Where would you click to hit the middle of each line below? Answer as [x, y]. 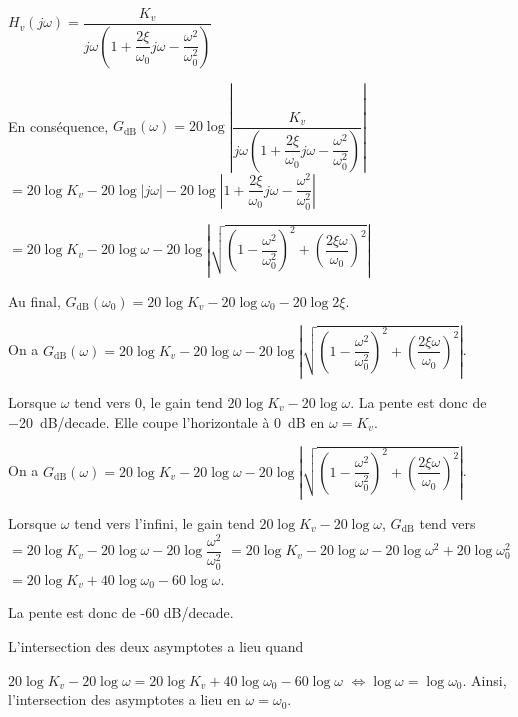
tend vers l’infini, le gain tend [164, 522]
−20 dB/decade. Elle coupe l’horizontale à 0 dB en [166, 421]
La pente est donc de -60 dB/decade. [121, 612]
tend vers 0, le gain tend [148, 402]
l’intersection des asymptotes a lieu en [124, 699]
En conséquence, [58, 125]
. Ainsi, [484, 679]
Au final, [34, 300]
